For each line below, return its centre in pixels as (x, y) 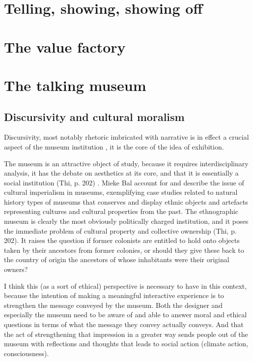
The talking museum (75, 85)
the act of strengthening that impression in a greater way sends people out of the (126, 334)
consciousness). (27, 353)
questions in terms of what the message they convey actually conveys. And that (124, 324)
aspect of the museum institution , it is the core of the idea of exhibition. (114, 146)
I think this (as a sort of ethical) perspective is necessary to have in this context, (126, 286)
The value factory (65, 46)
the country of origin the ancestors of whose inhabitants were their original (117, 259)
